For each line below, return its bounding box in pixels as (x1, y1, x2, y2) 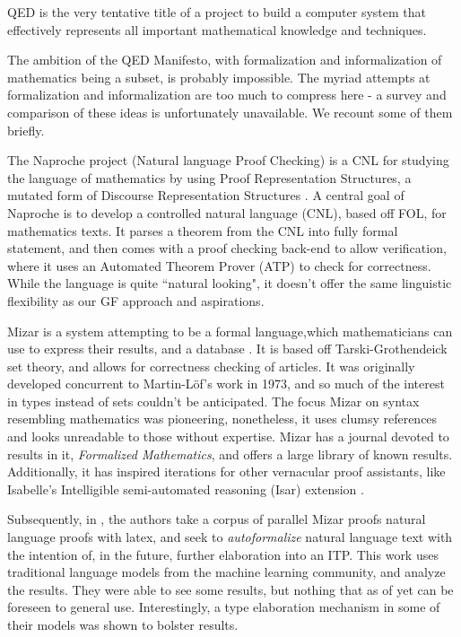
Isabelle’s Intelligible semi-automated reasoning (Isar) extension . (7, 479, 364, 498)
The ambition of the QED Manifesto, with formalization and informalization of (7, 50, 442, 69)
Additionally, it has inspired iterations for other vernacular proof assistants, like (7, 462, 446, 481)
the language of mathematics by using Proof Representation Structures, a (7, 168, 412, 187)
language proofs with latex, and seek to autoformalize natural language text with (7, 528, 453, 546)
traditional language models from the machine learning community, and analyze (7, 563, 446, 581)
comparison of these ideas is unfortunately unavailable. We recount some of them (7, 102, 453, 121)
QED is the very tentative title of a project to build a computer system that (7, 3, 426, 21)
